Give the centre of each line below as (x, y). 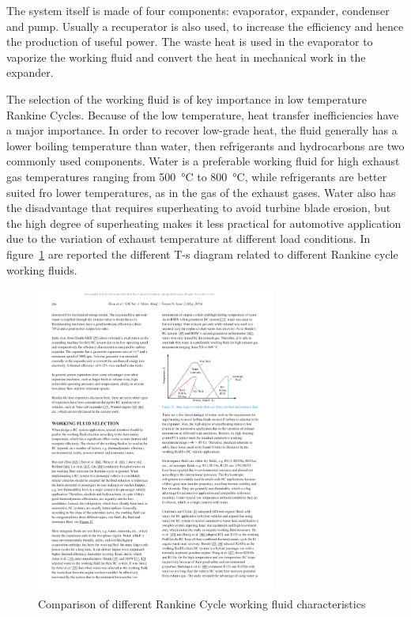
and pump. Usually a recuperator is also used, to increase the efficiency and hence (205, 26)
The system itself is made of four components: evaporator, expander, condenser (198, 10)
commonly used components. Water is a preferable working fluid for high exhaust (203, 161)
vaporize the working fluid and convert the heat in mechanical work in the (186, 57)
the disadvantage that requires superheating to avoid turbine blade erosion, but (199, 208)
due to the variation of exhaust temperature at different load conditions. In (189, 238)
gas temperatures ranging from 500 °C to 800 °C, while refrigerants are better (197, 176)
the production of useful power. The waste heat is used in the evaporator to (190, 42)
